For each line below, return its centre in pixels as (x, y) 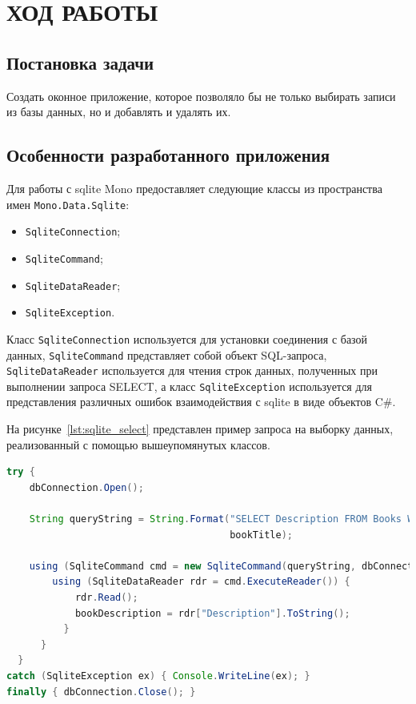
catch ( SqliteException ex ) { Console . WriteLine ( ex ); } (158, 676)
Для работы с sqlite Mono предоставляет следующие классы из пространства (194, 188)
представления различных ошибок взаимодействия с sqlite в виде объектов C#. (201, 402)
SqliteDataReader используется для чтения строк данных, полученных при (192, 370)
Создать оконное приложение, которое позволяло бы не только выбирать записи (201, 96)
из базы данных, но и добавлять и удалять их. (119, 112)
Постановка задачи (80, 62)
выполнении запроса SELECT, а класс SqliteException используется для (190, 386)
